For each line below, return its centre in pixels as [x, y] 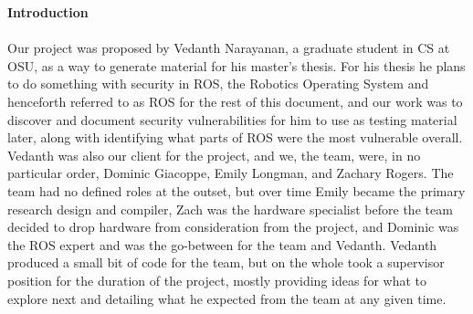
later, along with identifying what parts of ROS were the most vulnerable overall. [235, 137]
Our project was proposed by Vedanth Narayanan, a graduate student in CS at [229, 48]
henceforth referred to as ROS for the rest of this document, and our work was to [235, 101]
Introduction [48, 12]
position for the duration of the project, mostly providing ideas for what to [217, 280]
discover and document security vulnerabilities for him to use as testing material [232, 119]
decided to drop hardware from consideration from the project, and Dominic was [233, 227]
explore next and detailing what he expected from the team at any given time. [227, 298]
